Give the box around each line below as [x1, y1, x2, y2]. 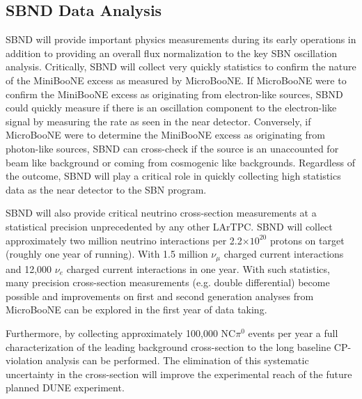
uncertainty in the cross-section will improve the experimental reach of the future [6, 366, 352, 381]
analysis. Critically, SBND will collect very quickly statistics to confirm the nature [6, 59, 356, 74]
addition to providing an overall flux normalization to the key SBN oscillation [6, 45, 338, 60]
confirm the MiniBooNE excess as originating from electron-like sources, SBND [6, 86, 343, 101]
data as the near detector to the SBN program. [6, 182, 207, 196]
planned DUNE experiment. [6, 380, 125, 395]
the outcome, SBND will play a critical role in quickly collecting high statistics [6, 169, 341, 183]
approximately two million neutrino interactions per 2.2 [6, 233, 242, 247]
